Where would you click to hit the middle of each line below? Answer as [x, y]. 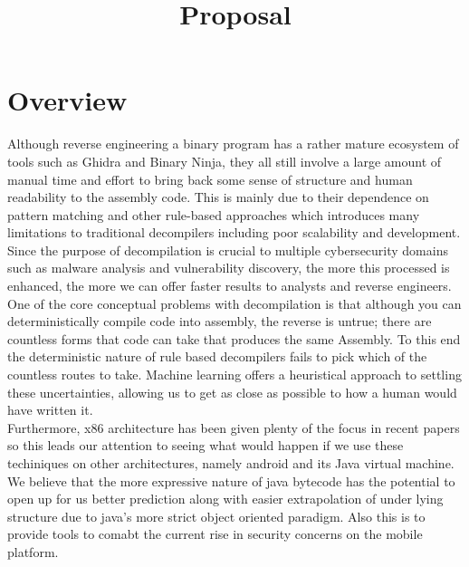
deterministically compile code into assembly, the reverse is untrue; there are [220, 321]
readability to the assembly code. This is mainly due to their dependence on [218, 197]
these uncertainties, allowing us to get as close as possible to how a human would [232, 392]
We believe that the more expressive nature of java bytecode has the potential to [231, 481]
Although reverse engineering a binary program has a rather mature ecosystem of [233, 144]
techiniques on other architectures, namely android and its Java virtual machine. [231, 463]
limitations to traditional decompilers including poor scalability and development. [234, 232]
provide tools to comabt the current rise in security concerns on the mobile [215, 534]
